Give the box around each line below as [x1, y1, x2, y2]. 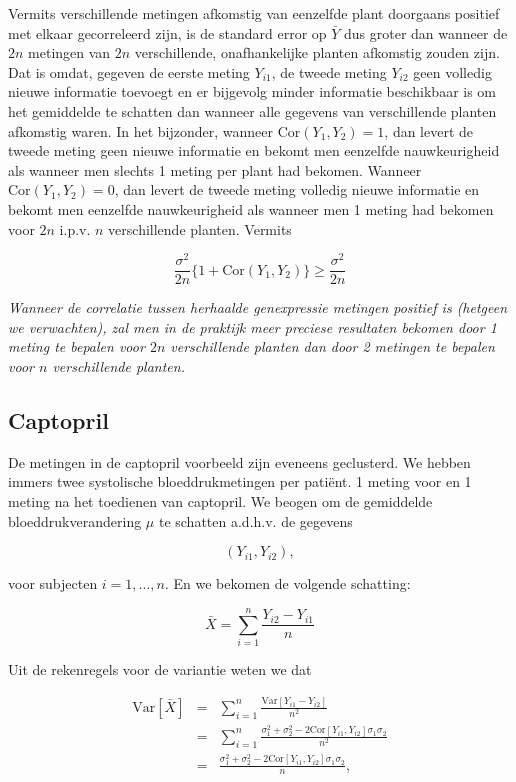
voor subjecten [8, 573, 98, 594]
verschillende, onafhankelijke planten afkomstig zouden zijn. [134, 42, 500, 63]
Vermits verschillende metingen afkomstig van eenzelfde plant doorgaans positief [8, 3, 500, 23]
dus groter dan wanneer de [344, 22, 508, 43]
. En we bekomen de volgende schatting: [164, 573, 411, 594]
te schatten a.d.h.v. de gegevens [158, 510, 353, 531]
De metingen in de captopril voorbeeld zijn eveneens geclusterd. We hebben [8, 451, 471, 472]
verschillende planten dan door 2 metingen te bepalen [170, 336, 495, 357]
